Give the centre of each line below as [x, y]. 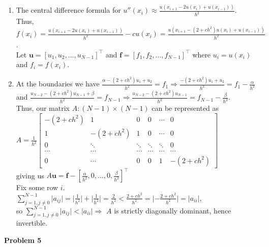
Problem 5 [23, 240]
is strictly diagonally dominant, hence [173, 210]
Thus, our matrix [43, 108]
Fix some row [37, 187]
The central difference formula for [68, 10]
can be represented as [185, 108]
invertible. [32, 223]
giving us [30, 175]
